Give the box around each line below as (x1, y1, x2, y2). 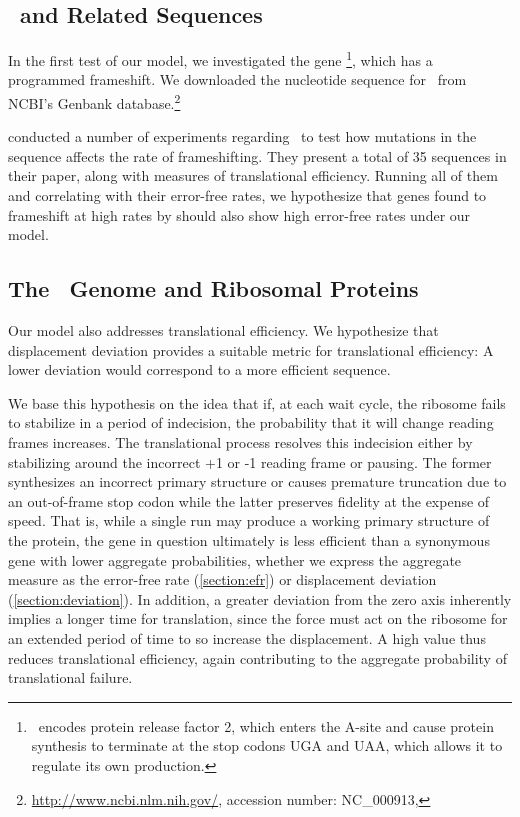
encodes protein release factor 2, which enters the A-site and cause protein (38, 715, 494, 736)
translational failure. (8, 667, 133, 688)
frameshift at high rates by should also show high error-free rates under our (8, 204, 471, 225)
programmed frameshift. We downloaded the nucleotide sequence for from (8, 69, 467, 90)
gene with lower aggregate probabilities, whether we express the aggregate (8, 549, 462, 570)
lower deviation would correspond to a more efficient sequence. (8, 359, 391, 380)
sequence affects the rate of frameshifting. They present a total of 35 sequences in (8, 145, 507, 166)
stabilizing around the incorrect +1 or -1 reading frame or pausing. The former (8, 451, 492, 472)
